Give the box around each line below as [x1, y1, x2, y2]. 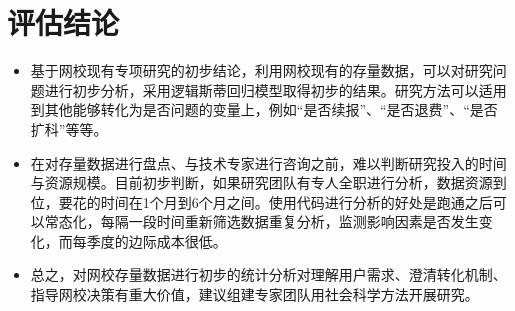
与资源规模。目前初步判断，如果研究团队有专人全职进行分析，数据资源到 [30, 172, 507, 193]
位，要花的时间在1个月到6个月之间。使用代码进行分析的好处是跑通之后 [30, 191, 493, 212]
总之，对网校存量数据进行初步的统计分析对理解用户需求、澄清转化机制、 [30, 264, 507, 285]
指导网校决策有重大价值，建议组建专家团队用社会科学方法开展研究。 [30, 284, 479, 305]
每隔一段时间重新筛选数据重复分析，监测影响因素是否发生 [100, 211, 479, 232]
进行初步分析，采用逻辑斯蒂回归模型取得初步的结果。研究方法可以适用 [44, 79, 507, 100]
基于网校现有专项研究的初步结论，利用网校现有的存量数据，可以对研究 [30, 60, 493, 81]
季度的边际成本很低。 [86, 230, 227, 251]
